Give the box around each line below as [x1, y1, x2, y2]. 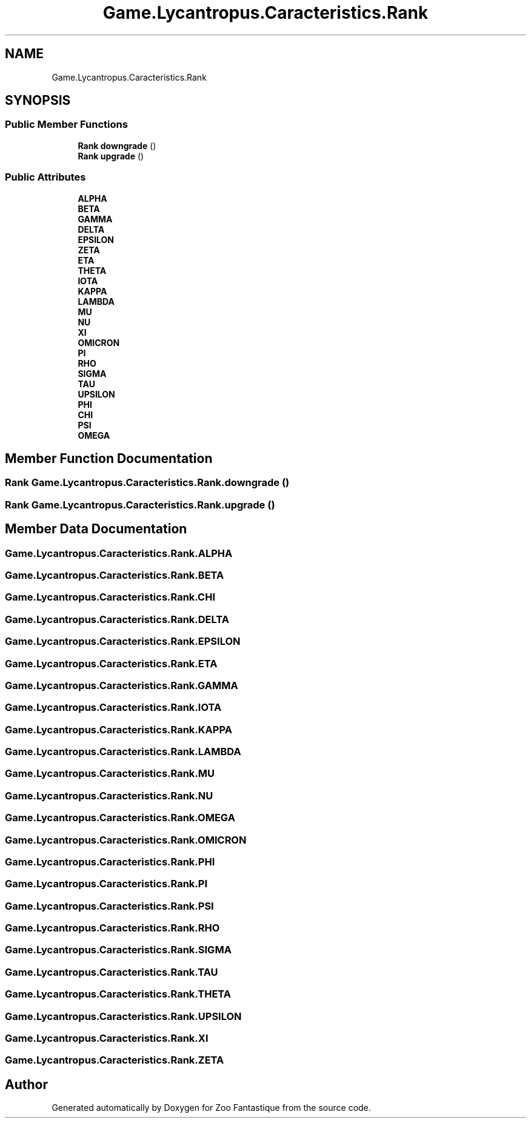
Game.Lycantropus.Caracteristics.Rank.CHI [5, 591, 216, 604]
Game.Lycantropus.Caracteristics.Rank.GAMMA [5, 679, 238, 691]
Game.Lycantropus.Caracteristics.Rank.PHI [5, 855, 215, 868]
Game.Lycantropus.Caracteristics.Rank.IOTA [5, 701, 222, 714]
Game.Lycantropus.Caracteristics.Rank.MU [5, 767, 215, 780]
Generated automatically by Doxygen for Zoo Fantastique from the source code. [52, 1102, 371, 1113]
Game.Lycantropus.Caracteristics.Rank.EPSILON [5, 635, 241, 648]
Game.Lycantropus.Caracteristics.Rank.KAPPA [5, 723, 232, 736]
